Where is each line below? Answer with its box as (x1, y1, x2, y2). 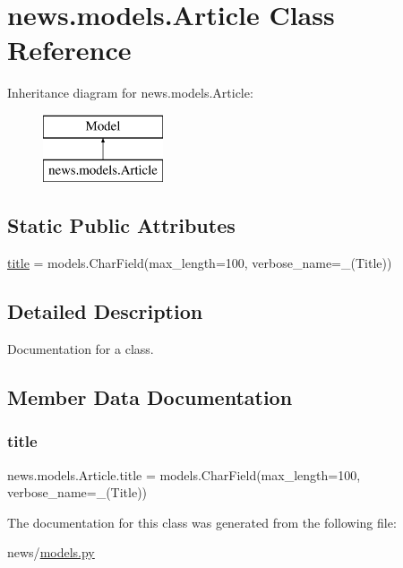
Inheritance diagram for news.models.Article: (7, 83, 253, 102)
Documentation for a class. (7, 340, 154, 358)
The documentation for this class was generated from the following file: (7, 512, 397, 531)
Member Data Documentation (7, 383, 293, 411)
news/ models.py (7, 543, 95, 562)
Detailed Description (7, 297, 203, 325)
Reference (7, 31, 132, 68)
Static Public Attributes (7, 211, 236, 239)
